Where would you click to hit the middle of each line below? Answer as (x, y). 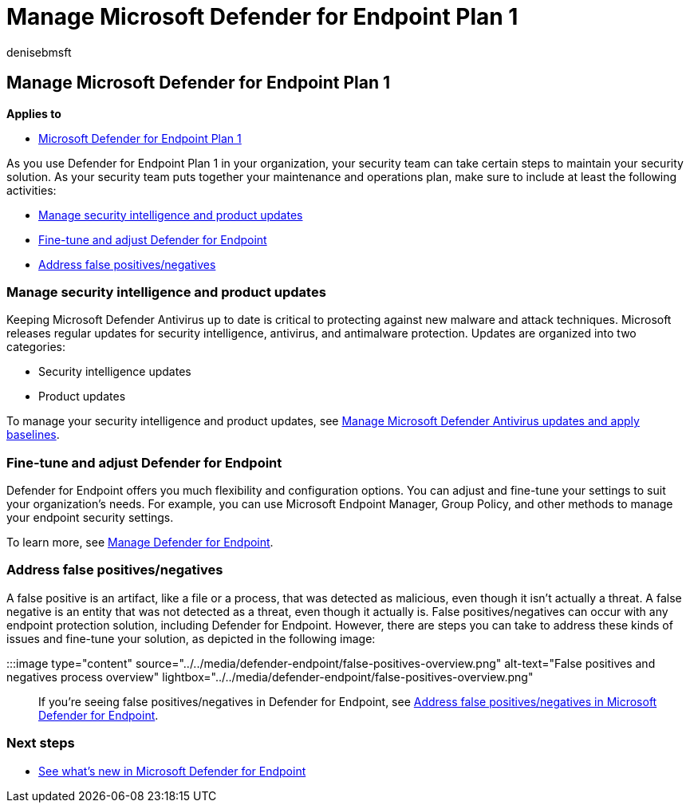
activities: (32, 190)
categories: (36, 347)
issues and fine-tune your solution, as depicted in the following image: (191, 638)
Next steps (41, 743)
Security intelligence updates (115, 372)
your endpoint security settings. (90, 518)
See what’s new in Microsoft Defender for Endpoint (172, 771)
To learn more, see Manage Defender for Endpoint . (140, 543)
